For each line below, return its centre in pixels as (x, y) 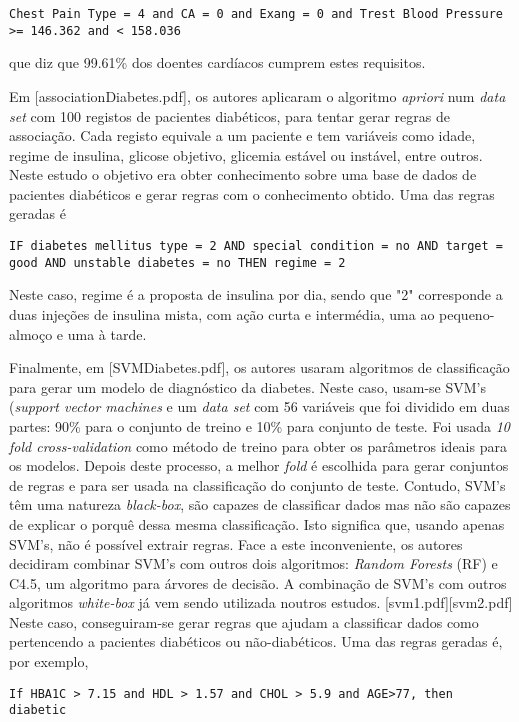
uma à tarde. (107, 333)
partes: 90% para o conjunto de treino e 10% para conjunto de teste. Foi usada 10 (259, 425)
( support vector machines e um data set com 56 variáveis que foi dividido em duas (259, 406)
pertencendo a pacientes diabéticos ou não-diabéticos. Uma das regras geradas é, (256, 641)
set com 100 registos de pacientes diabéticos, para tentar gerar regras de (229, 115)
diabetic (38, 710)
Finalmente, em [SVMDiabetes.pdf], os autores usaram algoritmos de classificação (259, 367)
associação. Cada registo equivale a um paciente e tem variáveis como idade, (242, 135)
